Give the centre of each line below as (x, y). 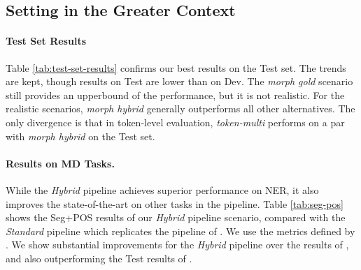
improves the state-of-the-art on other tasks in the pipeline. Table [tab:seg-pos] (175, 203)
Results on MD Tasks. (60, 163)
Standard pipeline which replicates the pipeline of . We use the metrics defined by (180, 231)
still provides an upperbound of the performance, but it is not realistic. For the (175, 95)
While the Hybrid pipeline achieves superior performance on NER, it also (162, 189)
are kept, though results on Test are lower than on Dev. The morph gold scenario (179, 81)
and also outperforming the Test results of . (99, 258)
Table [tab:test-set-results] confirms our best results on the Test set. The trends (176, 67)
